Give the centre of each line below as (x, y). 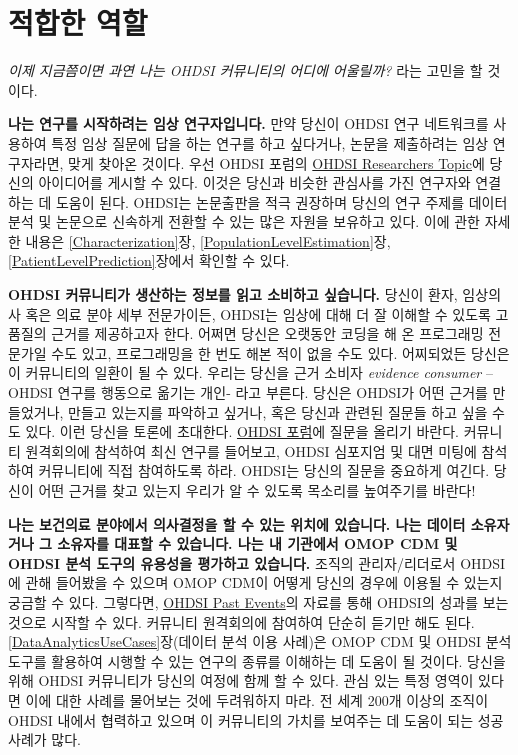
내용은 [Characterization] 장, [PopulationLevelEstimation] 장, (208, 240)
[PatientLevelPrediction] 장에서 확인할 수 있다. (149, 260)
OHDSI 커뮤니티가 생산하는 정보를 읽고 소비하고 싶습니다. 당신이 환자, (233, 294)
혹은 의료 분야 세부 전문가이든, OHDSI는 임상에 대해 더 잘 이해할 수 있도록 (258, 313)
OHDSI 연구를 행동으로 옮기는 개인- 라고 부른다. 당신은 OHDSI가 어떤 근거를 (248, 392)
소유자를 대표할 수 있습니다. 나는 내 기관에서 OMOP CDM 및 (257, 543)
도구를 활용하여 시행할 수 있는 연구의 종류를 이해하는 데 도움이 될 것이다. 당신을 (257, 660)
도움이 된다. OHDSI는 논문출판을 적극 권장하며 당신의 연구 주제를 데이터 (281, 201)
